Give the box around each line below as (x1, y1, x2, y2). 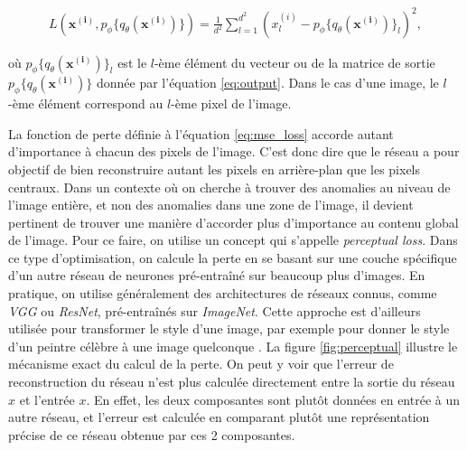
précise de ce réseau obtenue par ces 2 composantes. (8, 425, 295, 444)
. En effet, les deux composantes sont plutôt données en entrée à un (86, 389, 461, 408)
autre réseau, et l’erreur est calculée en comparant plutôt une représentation (8, 408, 430, 427)
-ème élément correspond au (8, 94, 163, 113)
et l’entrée (19, 389, 75, 408)
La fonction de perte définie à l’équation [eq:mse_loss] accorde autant (8, 124, 394, 143)
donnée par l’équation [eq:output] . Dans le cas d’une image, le (96, 73, 439, 92)
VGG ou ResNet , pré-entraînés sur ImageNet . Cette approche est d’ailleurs (8, 301, 421, 320)
